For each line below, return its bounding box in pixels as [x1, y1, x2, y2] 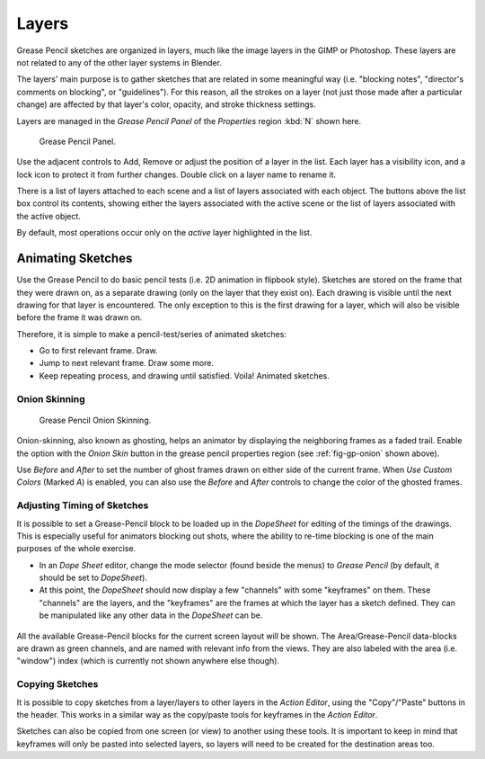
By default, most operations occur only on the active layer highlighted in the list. [16, 228, 313, 238]
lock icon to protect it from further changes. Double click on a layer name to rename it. [16, 169, 337, 180]
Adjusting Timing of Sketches [16, 499, 149, 512]
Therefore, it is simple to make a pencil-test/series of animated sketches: [16, 328, 287, 339]
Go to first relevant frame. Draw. [39, 345, 158, 356]
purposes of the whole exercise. [16, 543, 137, 554]
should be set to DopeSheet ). [39, 572, 148, 584]
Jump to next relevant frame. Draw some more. [39, 358, 215, 369]
